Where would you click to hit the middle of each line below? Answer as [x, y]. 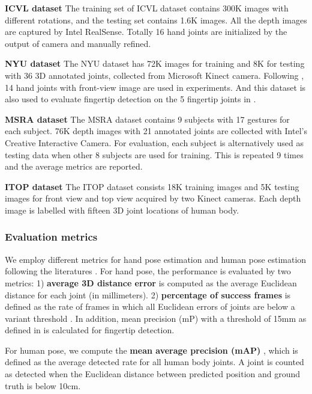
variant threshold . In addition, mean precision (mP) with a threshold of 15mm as [156, 318]
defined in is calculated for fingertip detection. [90, 330]
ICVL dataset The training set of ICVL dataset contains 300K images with [147, 8]
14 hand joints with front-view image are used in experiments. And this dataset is [155, 87]
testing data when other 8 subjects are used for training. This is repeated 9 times [154, 154]
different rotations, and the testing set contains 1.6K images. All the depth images [156, 20]
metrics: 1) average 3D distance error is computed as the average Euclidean [151, 282]
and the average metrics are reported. [74, 166]
